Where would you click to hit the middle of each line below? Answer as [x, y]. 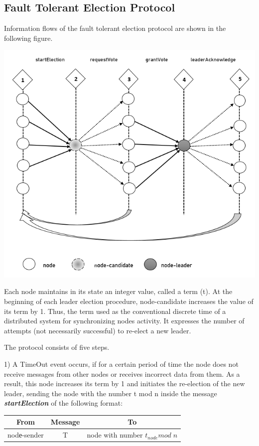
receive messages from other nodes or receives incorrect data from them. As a [122, 373]
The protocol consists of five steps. [57, 347]
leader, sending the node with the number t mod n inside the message [111, 393]
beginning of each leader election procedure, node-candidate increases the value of [129, 301]
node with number [115, 435]
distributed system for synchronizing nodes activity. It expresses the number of [124, 321]
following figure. [28, 38]
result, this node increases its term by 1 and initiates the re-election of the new [125, 383]
